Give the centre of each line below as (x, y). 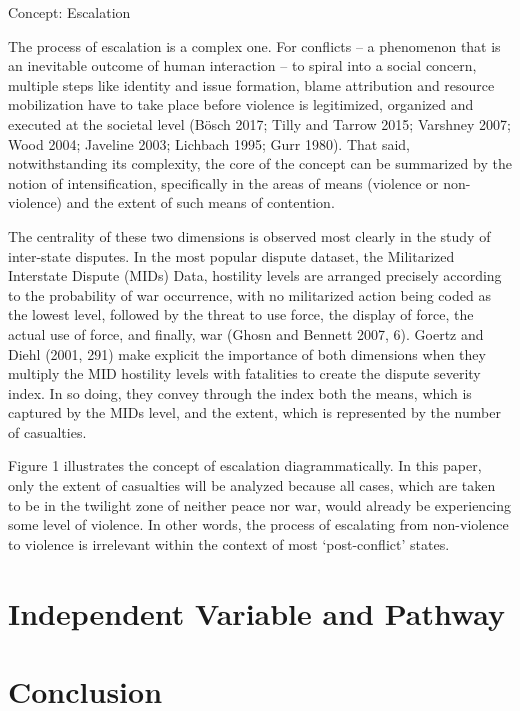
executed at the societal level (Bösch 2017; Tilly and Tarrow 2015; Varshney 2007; (259, 123)
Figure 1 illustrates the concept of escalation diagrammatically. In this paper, (245, 465)
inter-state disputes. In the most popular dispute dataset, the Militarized (231, 255)
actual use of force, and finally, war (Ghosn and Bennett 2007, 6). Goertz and (246, 333)
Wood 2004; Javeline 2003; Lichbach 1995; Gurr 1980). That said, (209, 143)
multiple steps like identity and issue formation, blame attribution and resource (251, 84)
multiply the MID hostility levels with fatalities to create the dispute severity (244, 373)
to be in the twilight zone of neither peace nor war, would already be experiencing (260, 504)
